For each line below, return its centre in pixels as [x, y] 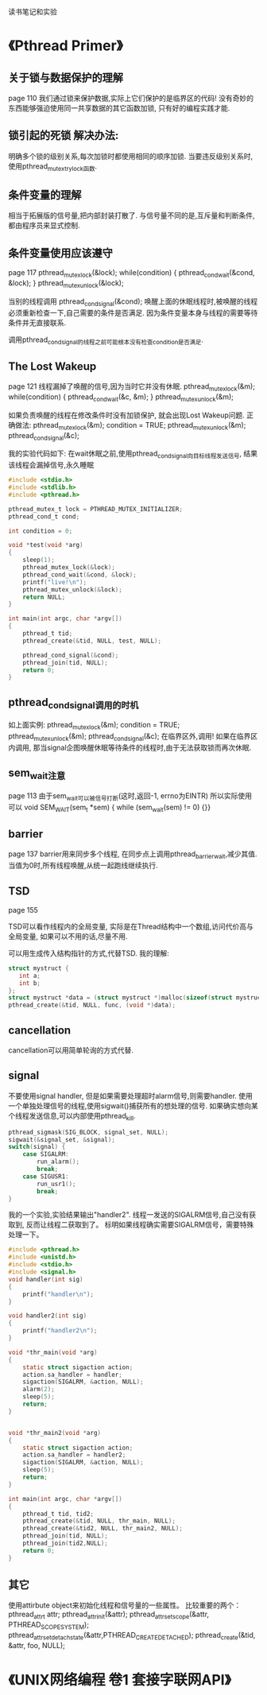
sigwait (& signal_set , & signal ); [62, 1139]
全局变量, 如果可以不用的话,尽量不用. [68, 936]
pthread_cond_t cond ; [44, 516]
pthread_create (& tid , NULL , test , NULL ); [92, 641]
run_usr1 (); [57, 1184]
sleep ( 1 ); [39, 560]
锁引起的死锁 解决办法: [64, 136]
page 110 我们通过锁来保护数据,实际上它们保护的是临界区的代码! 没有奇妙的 [131, 98]
